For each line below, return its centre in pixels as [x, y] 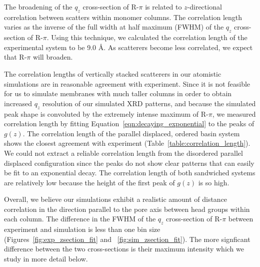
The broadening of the [38, 7]
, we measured [234, 113]
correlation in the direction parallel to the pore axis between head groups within [127, 209]
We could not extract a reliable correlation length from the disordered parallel [123, 153]
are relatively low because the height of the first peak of [89, 182]
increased [18, 103]
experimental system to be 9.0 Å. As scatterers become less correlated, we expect [128, 47]
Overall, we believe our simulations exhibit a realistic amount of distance [116, 199]
